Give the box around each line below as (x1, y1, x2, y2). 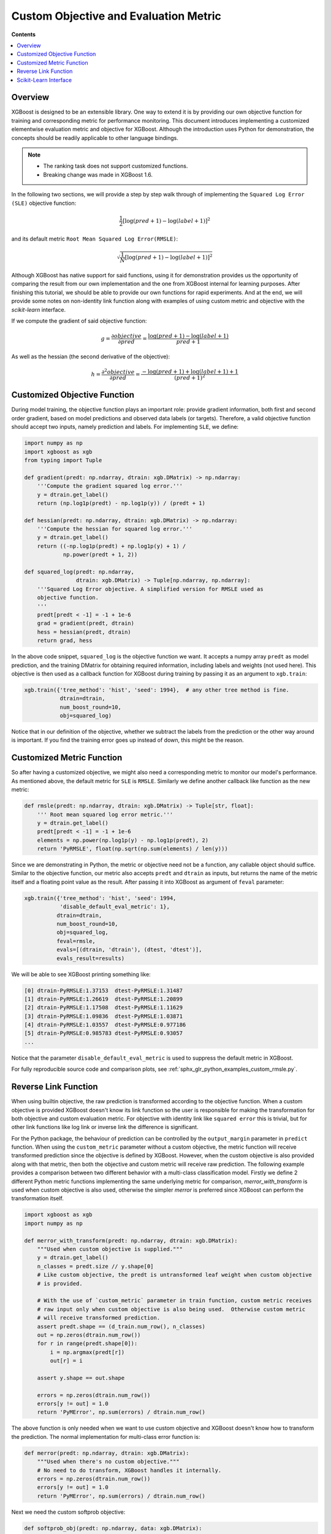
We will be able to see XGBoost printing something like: (11, 970, 151, 978)
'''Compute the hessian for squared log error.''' (37, 525, 192, 533)
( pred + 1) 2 (173, 373, 205, 381)
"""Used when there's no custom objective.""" (37, 1458, 180, 1465)
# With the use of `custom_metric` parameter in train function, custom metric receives (37, 1297, 312, 1304)
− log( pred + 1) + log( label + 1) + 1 (142, 368, 238, 376)
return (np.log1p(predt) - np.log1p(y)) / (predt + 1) (37, 499, 205, 506)
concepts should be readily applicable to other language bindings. (11, 134, 179, 141)
